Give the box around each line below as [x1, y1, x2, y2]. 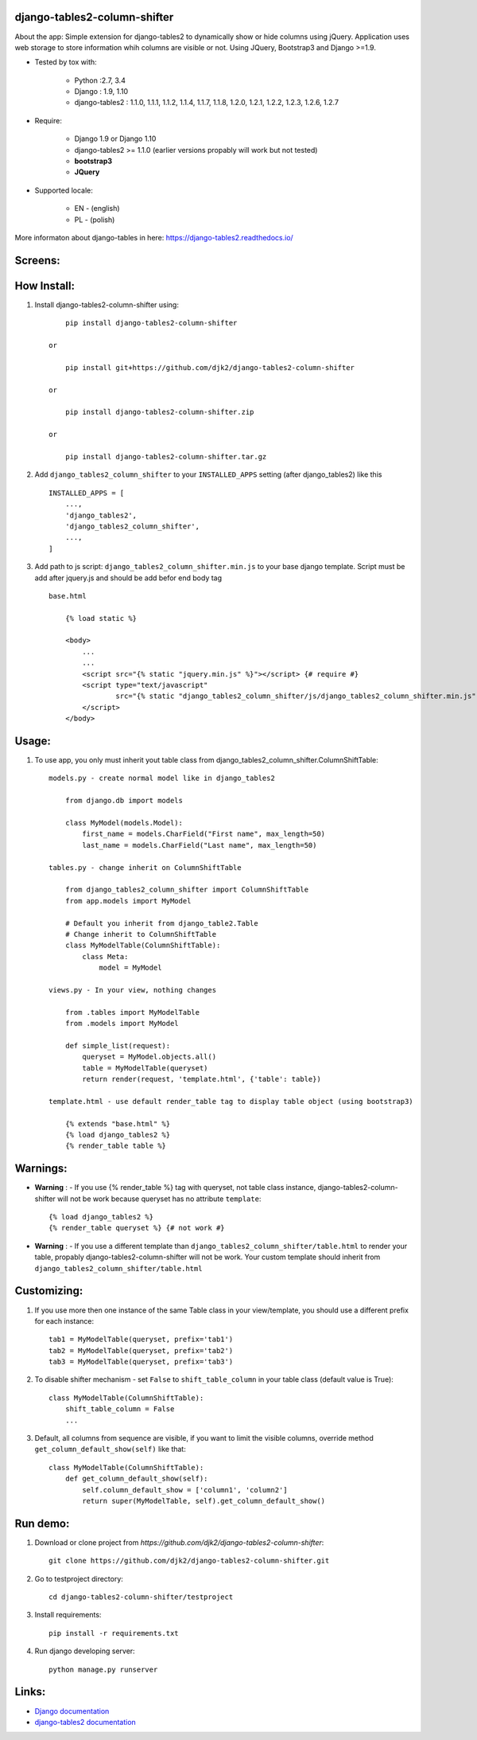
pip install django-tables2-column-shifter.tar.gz [64, 452, 267, 461]
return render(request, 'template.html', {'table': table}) [82, 1075, 321, 1084]
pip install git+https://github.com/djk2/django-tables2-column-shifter [64, 363, 355, 372]
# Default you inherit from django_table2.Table [64, 919, 258, 927]
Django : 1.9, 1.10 [74, 87, 129, 96]
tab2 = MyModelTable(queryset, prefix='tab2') [48, 1346, 234, 1355]
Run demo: [14, 1516, 70, 1530]
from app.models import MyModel [64, 896, 192, 905]
